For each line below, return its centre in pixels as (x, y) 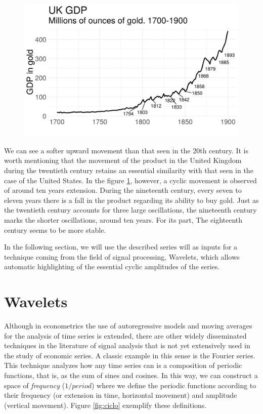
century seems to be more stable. (55, 230)
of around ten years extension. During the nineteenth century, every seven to (123, 190)
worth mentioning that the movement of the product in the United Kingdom (123, 160)
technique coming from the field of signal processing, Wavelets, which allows (122, 256)
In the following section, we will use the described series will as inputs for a (121, 247)
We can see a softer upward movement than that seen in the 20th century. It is (126, 150)
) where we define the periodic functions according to (174, 385)
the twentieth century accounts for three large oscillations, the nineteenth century (130, 210)
